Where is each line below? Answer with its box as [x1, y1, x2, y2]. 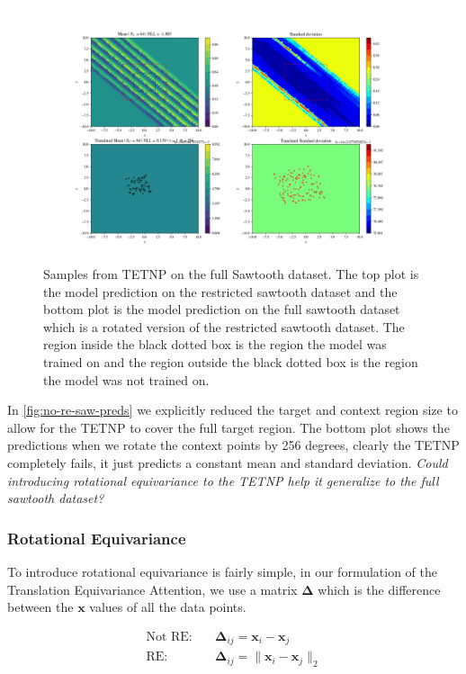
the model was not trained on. [43, 370, 210, 389]
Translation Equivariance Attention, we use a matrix [7, 580, 298, 598]
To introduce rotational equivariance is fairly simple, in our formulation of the [7, 562, 438, 580]
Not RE [146, 630, 189, 643]
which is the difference [318, 580, 441, 598]
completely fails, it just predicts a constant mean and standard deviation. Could [7, 453, 448, 472]
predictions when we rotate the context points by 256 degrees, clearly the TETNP [7, 436, 460, 454]
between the [7, 598, 74, 616]
